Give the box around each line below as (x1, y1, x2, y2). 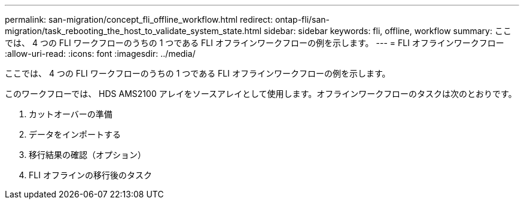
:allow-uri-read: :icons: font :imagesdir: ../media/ (5, 48, 196, 59)
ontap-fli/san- (275, 14, 330, 25)
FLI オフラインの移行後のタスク (29, 170, 152, 180)
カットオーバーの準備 (29, 109, 112, 119)
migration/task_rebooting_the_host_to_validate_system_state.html (5, 26, 262, 36)
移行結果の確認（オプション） (29, 150, 146, 160)
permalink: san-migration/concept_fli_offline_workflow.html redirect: (5, 14, 273, 25)
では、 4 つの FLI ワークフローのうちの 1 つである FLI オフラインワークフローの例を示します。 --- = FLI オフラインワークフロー (5, 38, 504, 48)
